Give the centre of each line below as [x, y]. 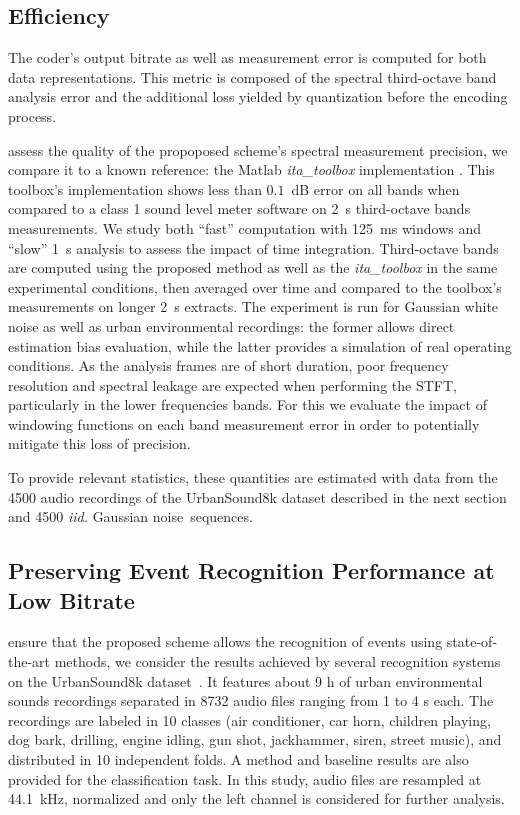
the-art [29, 661]
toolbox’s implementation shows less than [135, 188]
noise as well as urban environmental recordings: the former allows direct [231, 325]
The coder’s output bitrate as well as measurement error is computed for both [247, 57]
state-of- [472, 641]
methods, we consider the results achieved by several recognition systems [277, 661]
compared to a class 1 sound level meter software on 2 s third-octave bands [239, 208]
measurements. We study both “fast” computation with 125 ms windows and [244, 227]
